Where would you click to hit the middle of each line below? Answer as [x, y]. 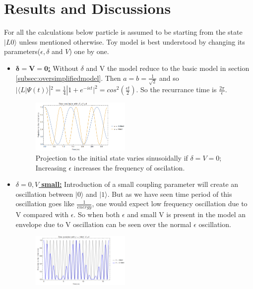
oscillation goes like [45, 203]
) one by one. [89, 51]
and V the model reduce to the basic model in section [168, 68]
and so [169, 78]
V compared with [42, 214]
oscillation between [44, 194]
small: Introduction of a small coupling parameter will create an [140, 184]
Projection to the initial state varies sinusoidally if [112, 157]
